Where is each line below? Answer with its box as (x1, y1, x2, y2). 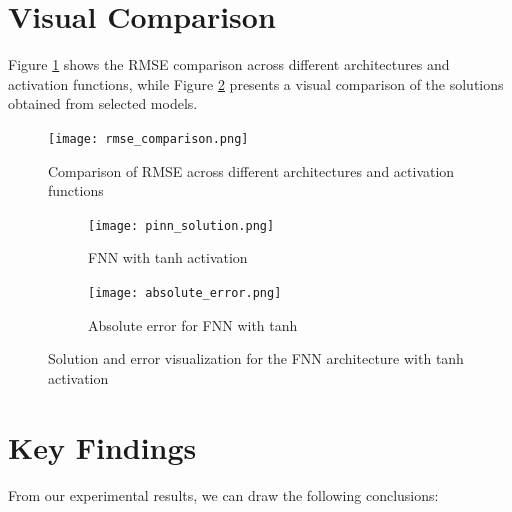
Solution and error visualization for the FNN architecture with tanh (48, 348, 464, 369)
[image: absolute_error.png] (88, 286, 282, 300)
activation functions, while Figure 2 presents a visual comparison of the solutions (8, 73, 504, 94)
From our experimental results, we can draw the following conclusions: (8, 484, 439, 505)
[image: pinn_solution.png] (88, 218, 275, 233)
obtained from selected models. (8, 93, 198, 114)
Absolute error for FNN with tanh (88, 314, 298, 335)
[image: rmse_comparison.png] (48, 131, 249, 146)
